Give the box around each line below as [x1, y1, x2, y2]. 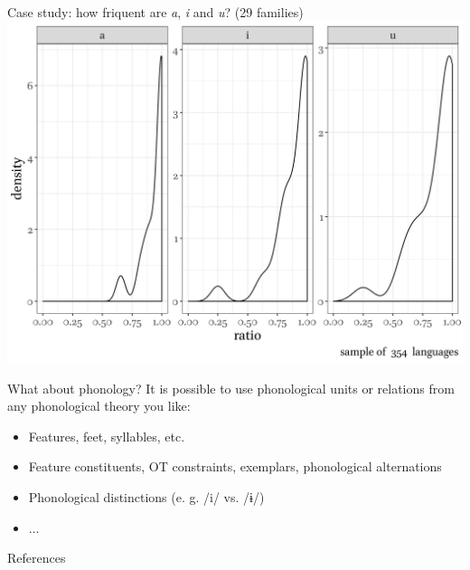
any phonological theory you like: [7, 396, 191, 415]
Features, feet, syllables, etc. [28, 426, 185, 445]
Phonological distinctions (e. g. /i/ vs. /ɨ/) [28, 488, 265, 507]
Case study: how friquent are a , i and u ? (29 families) [7, 3, 304, 21]
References [7, 548, 66, 567]
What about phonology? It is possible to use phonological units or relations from [7, 378, 455, 397]
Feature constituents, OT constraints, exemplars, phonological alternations [28, 457, 442, 476]
